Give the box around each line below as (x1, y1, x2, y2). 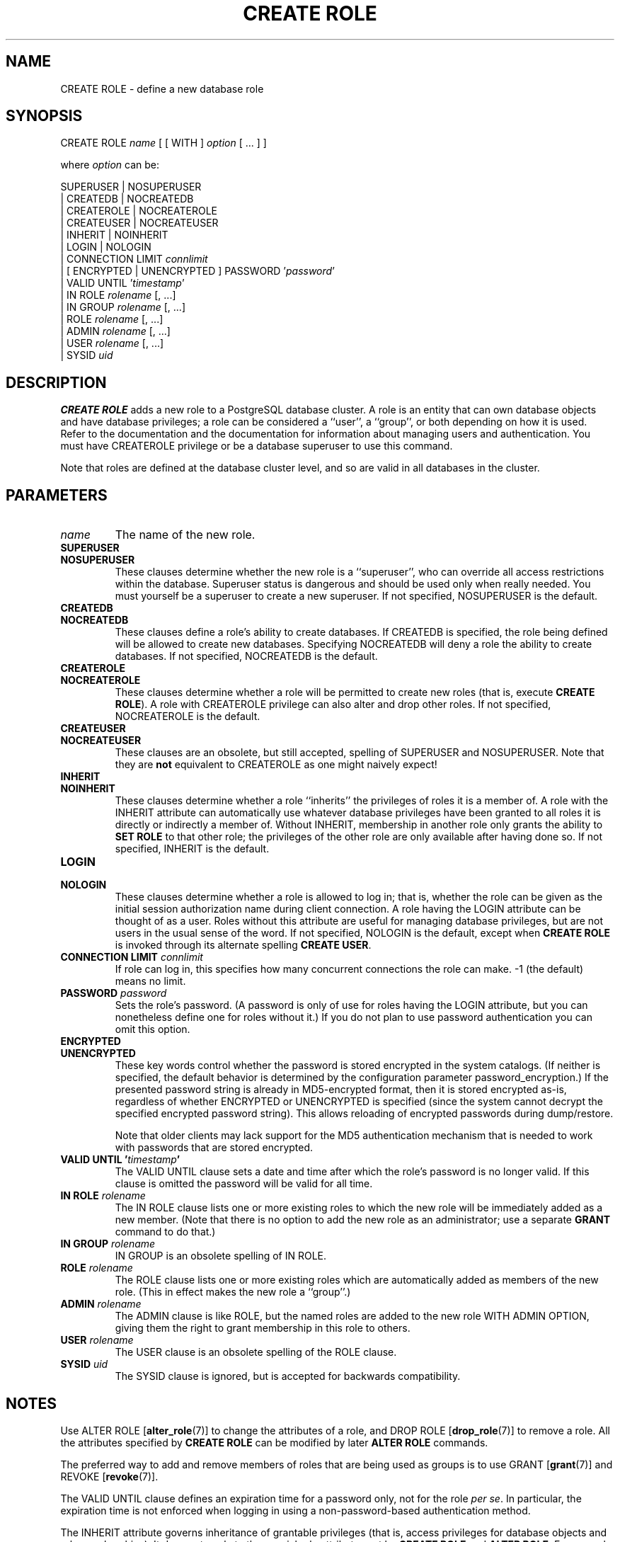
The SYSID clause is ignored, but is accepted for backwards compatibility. (115, 1370, 461, 1383)
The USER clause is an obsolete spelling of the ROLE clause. (115, 1346, 397, 1359)
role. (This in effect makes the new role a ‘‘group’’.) (115, 1286, 351, 1298)
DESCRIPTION (6, 373, 107, 392)
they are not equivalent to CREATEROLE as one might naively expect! (115, 758, 437, 771)
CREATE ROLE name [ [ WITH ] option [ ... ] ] (60, 137, 267, 149)
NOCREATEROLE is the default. (115, 710, 260, 723)
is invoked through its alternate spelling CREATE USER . (115, 939, 372, 952)
